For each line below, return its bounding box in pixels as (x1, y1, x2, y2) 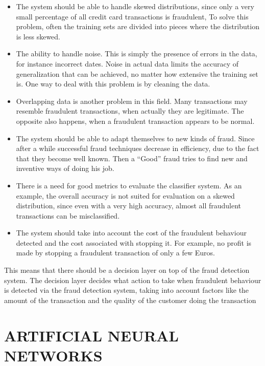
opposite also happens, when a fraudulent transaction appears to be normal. (16, 115, 255, 126)
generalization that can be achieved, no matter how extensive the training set (16, 68, 258, 79)
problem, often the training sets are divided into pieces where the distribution (16, 21, 259, 32)
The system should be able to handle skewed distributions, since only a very (16, 1, 254, 11)
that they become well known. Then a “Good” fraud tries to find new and (16, 153, 248, 163)
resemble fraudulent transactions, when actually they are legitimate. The (16, 105, 244, 116)
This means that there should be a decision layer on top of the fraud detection (4, 265, 250, 275)
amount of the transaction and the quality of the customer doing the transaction (4, 294, 256, 305)
